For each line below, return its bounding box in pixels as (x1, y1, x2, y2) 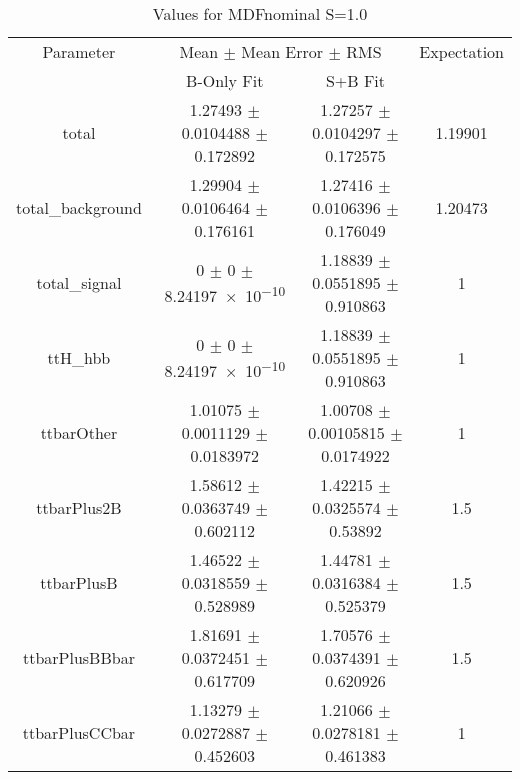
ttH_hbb (47, 346, 111, 369)
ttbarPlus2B (36, 496, 122, 519)
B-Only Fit (186, 69, 264, 92)
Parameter (42, 40, 116, 63)
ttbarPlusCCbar (22, 721, 136, 744)
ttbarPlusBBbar (22, 646, 135, 669)
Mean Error (241, 40, 324, 63)
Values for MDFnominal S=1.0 (152, 2, 368, 25)
